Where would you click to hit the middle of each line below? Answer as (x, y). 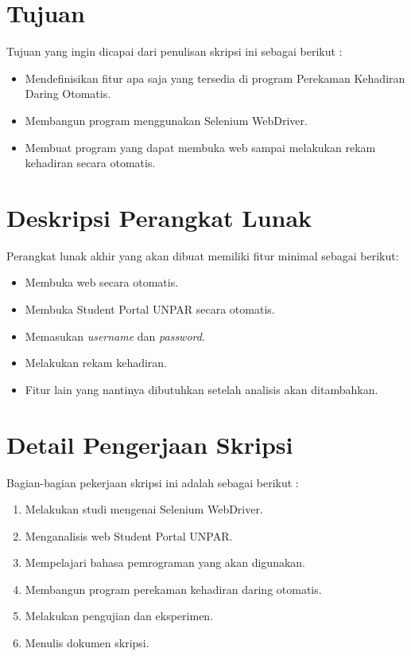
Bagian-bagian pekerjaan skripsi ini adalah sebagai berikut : (153, 482)
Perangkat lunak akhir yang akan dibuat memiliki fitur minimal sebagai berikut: (203, 255)
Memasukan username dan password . (115, 336)
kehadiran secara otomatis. (90, 163)
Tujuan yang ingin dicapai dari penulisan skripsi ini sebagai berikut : (174, 51)
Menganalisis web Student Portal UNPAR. (129, 535)
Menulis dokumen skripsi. (87, 643)
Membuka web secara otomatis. (102, 282)
